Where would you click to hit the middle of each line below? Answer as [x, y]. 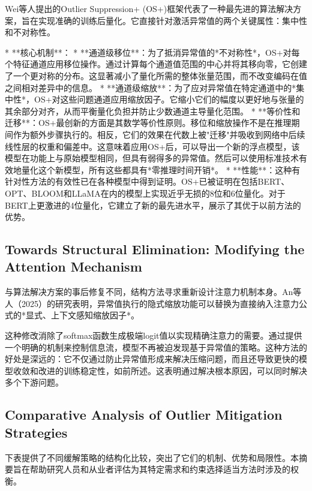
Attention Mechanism [73, 266]
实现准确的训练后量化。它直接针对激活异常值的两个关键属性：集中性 [172, 20]
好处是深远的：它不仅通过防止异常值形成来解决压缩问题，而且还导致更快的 [152, 359]
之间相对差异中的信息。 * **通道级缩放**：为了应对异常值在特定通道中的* [151, 87]
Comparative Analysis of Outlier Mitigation [144, 415]
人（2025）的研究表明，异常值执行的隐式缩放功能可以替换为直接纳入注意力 [152, 303]
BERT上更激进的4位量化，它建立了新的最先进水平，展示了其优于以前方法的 [153, 205]
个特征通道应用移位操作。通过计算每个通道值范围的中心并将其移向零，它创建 [156, 64]
